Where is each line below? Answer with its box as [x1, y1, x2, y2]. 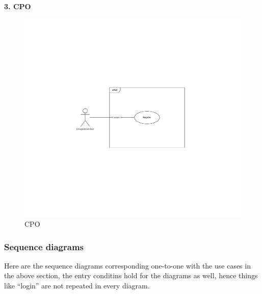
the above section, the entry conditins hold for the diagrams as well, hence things [4, 270, 258, 281]
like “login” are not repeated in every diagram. [4, 280, 150, 290]
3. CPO [4, 1, 31, 11]
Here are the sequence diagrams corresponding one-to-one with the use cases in [4, 260, 251, 271]
